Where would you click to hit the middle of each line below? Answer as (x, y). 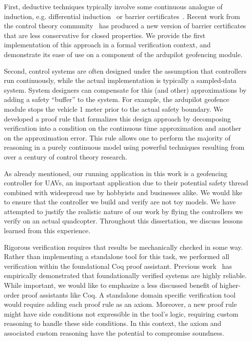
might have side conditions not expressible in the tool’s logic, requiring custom (121, 313)
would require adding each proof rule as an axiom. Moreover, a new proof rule (120, 304)
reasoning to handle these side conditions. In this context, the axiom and (113, 323)
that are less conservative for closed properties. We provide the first (105, 35)
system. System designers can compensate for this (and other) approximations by (125, 90)
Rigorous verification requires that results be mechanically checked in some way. (123, 247)
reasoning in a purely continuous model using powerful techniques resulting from (124, 147)
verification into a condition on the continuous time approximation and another (123, 128)
